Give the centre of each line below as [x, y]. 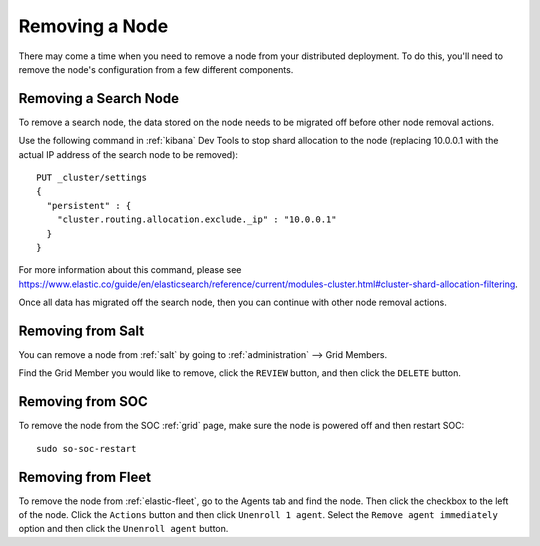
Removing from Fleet [85, 476]
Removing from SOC [83, 401]
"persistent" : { [89, 205]
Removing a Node [93, 26]
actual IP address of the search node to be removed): [128, 154]
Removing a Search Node [99, 98]
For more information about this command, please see [130, 270]
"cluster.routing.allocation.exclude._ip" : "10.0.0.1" [196, 219]
